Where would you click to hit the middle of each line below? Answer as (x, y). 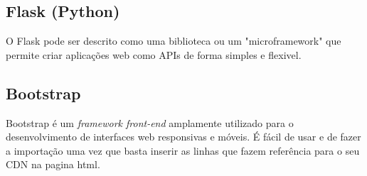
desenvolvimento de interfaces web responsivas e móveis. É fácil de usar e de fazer (183, 137)
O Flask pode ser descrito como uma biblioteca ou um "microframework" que (174, 41)
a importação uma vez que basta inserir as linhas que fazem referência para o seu (183, 150)
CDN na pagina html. (53, 164)
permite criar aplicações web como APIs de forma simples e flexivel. (154, 54)
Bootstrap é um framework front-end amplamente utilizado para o (150, 122)
